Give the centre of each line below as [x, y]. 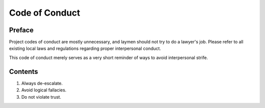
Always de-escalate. [42, 83]
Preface [21, 30]
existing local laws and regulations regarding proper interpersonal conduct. [85, 48]
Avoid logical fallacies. [44, 90]
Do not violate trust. [41, 97]
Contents [24, 72]
